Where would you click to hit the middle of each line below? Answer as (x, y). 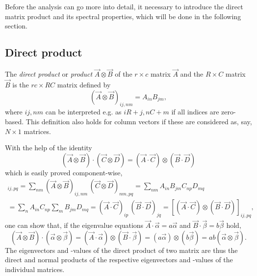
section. (16, 26)
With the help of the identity (49, 148)
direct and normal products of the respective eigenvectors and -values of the (119, 260)
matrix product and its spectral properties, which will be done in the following (123, 16)
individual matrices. (35, 269)
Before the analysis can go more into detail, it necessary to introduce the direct (124, 6)
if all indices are (195, 112)
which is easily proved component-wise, (64, 172)
